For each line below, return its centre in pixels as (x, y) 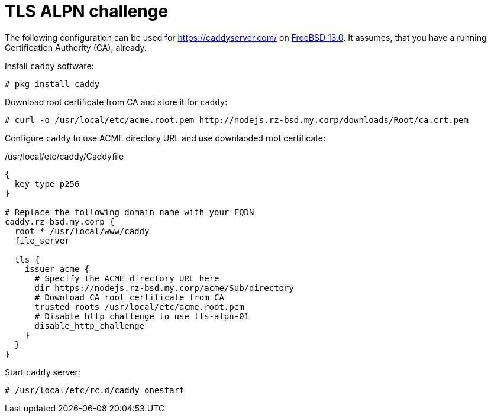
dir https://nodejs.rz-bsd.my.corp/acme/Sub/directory (164, 288)
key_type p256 (47, 184)
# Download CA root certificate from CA (129, 297)
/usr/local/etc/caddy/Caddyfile (64, 156)
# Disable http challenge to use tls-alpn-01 (142, 316)
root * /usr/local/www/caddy (82, 231)
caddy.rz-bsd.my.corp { (60, 221)
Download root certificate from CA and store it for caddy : (116, 102)
